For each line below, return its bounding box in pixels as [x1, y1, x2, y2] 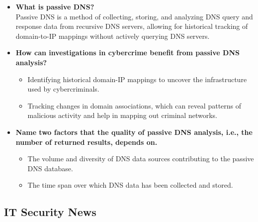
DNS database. [27, 163, 73, 173]
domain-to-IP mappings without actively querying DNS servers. [15, 30, 210, 41]
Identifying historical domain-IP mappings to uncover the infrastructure [27, 74, 247, 84]
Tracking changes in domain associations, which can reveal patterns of [27, 100, 242, 111]
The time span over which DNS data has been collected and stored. [27, 180, 233, 190]
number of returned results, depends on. [15, 136, 158, 147]
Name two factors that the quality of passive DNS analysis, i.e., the [15, 126, 253, 137]
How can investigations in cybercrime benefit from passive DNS [15, 47, 240, 58]
